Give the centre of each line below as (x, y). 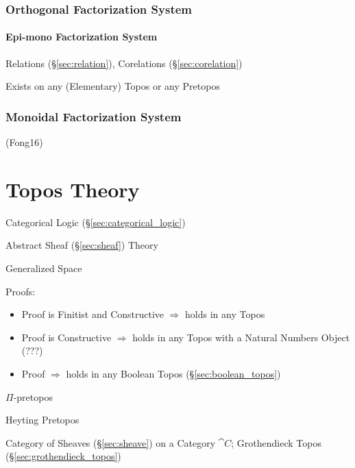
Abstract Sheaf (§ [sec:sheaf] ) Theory (82, 245)
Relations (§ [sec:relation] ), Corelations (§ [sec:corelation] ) (124, 63)
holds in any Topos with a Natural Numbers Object (241, 337)
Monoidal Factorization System (94, 116)
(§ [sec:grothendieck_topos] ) (63, 456)
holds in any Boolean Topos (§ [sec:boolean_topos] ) (173, 373)
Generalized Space (44, 268)
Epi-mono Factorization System (82, 37)
